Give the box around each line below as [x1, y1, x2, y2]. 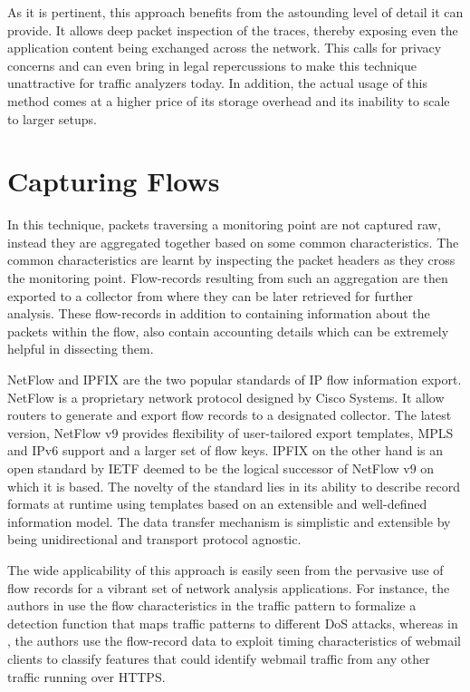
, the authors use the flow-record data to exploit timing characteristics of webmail [7, 631, 461, 650]
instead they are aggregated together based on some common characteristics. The [7, 232, 459, 251]
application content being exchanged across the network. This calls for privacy [7, 38, 442, 57]
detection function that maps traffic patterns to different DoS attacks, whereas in [7, 613, 458, 632]
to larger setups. [7, 109, 98, 128]
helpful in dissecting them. [7, 339, 154, 358]
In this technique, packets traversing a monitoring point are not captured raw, [7, 215, 441, 234]
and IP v [7, 441, 53, 460]
